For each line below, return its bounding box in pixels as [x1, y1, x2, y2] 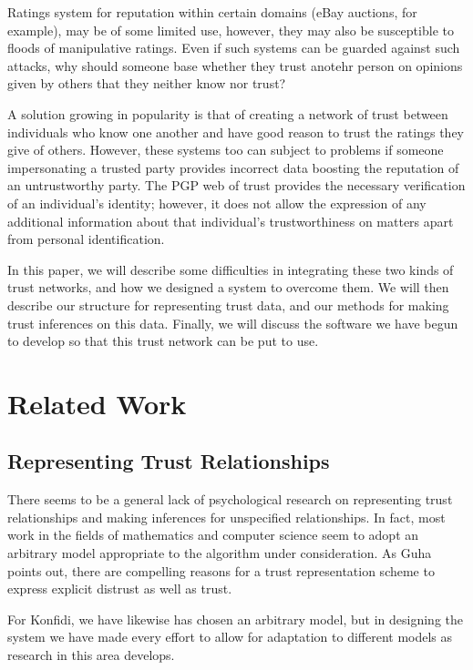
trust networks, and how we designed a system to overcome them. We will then [7, 278, 449, 297]
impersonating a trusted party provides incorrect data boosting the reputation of [7, 157, 459, 177]
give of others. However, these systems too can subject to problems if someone [7, 140, 444, 159]
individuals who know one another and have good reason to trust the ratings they [7, 122, 465, 141]
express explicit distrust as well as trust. [7, 579, 232, 598]
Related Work [7, 384, 187, 421]
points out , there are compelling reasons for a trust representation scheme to [7, 561, 435, 580]
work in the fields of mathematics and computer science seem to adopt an [7, 525, 419, 544]
